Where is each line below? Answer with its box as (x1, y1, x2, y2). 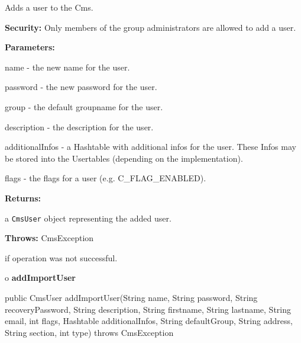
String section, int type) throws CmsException (5, 326, 174, 338)
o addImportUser (5, 271, 76, 284)
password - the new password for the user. (5, 81, 157, 93)
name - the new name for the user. (5, 60, 130, 73)
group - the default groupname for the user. (5, 100, 163, 113)
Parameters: (5, 41, 55, 53)
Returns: (5, 191, 41, 204)
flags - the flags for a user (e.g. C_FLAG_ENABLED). (5, 172, 206, 184)
